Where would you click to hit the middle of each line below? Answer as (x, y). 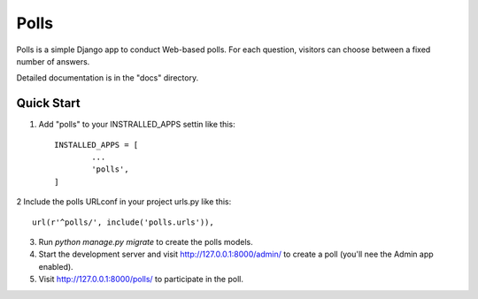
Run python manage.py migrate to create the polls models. (146, 241)
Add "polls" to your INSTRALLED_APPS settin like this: (137, 125)
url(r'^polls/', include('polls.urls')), (123, 222)
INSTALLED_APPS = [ (96, 145)
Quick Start (48, 103)
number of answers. (53, 61)
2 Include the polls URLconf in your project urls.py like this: (124, 202)
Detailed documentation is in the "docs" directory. (108, 78)
